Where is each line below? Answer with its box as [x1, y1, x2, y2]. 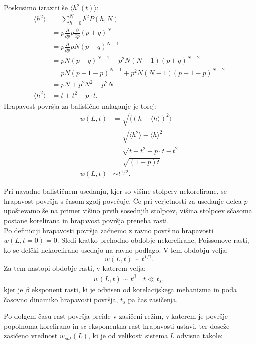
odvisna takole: [177, 330, 223, 341]
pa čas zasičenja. [128, 294, 178, 304]
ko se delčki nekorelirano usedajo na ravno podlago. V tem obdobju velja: [4, 244, 228, 255]
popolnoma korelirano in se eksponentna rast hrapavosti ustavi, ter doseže [4, 320, 230, 331]
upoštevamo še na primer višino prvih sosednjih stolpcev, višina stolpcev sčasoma [4, 205, 252, 216]
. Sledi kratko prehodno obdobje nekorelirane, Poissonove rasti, [57, 235, 249, 245]
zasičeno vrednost [4, 330, 58, 341]
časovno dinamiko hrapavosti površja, [4, 294, 118, 304]
